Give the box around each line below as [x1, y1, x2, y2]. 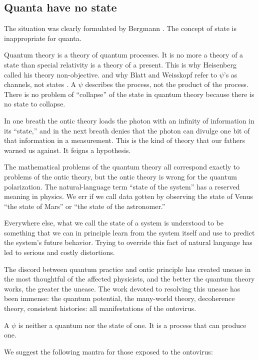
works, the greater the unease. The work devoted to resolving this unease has [4, 283, 240, 293]
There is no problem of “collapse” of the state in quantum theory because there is [4, 88, 254, 99]
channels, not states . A [4, 79, 76, 89]
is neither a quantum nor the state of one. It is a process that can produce [18, 319, 246, 330]
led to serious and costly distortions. [4, 247, 115, 257]
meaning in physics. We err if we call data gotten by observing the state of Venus [4, 191, 253, 201]
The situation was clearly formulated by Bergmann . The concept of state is [4, 23, 236, 33]
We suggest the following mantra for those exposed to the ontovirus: [4, 346, 213, 356]
